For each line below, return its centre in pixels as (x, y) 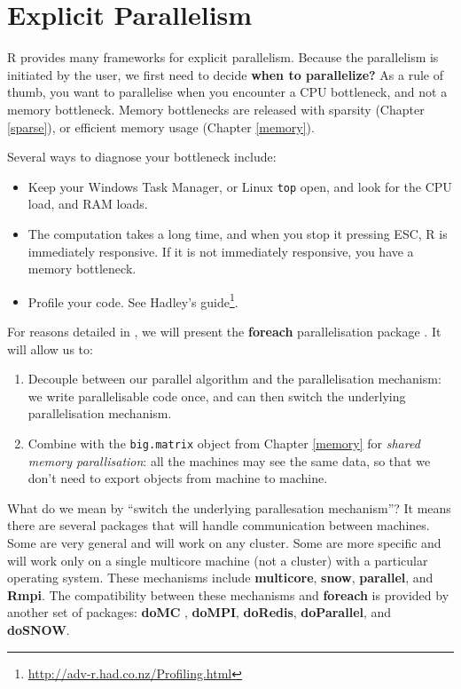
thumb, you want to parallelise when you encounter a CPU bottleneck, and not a (227, 92)
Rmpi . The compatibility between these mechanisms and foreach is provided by (228, 594)
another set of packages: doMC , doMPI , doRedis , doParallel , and (199, 612)
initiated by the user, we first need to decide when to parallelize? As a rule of (226, 74)
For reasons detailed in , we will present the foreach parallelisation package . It (224, 331)
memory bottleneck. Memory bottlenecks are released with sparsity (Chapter (216, 109)
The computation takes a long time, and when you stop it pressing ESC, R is (238, 233)
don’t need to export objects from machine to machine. (178, 478)
